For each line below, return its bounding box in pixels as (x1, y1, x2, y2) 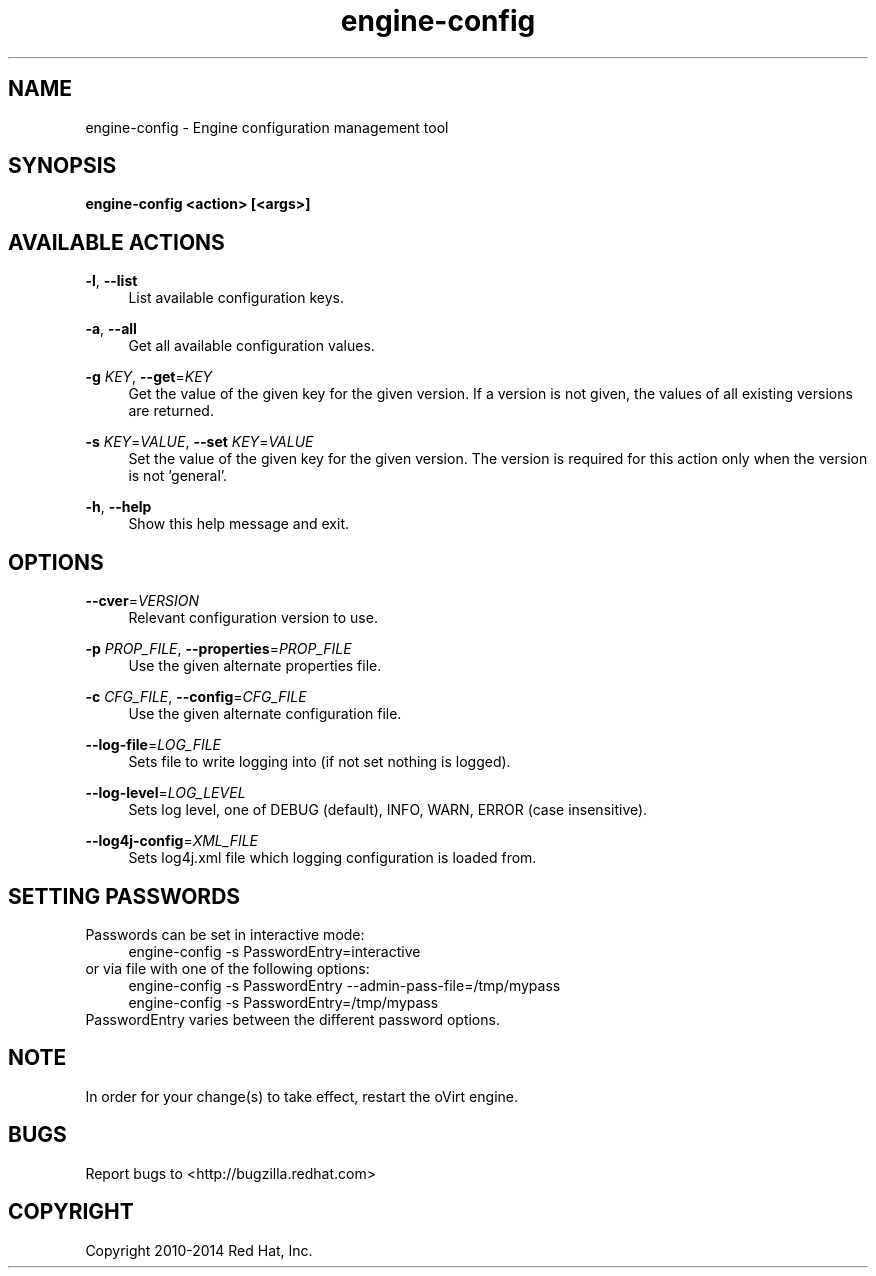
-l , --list (85, 272, 138, 290)
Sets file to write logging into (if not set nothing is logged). (128, 753, 511, 771)
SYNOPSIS (8, 153, 117, 179)
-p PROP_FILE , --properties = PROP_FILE (85, 640, 352, 658)
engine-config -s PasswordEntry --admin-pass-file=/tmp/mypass (128, 976, 561, 994)
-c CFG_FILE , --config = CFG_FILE (85, 688, 307, 706)
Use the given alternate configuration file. (128, 705, 402, 723)
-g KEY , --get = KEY (85, 368, 213, 386)
